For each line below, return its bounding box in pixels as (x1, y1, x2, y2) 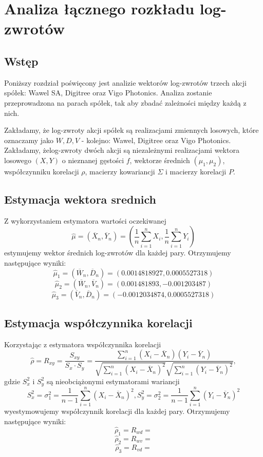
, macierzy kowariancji (85, 166, 155, 176)
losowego (4, 154, 31, 165)
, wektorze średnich (129, 154, 190, 165)
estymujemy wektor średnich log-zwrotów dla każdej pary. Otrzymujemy (4, 247, 231, 258)
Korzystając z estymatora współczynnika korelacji (4, 339, 161, 349)
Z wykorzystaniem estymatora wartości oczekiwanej (4, 215, 166, 226)
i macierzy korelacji (165, 166, 227, 176)
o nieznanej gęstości (62, 154, 124, 165)
